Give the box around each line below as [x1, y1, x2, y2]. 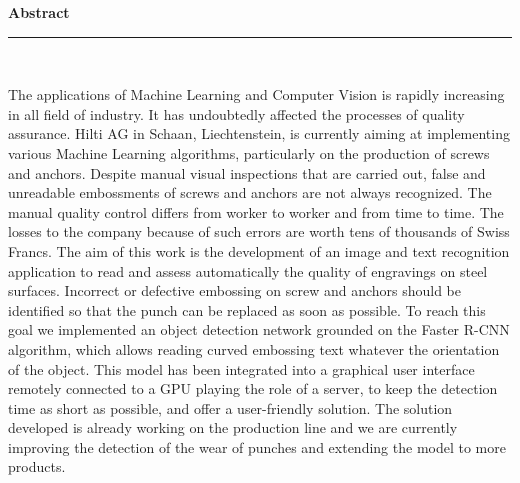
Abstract [8, 2, 70, 22]
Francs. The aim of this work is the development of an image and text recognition [8, 240, 510, 261]
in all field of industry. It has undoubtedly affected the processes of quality [8, 103, 465, 124]
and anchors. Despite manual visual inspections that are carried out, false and [8, 162, 486, 183]
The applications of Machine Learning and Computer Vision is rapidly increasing [8, 84, 505, 105]
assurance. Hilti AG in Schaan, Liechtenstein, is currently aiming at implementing [8, 123, 510, 144]
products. [8, 456, 66, 477]
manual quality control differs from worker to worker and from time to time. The [8, 201, 504, 222]
